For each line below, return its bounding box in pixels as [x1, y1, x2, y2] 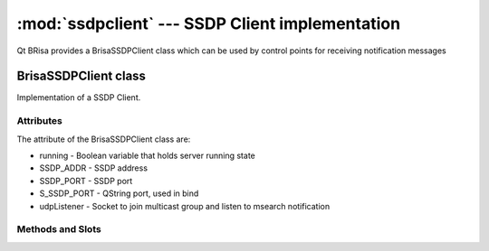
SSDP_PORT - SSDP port [39, 175, 133, 186]
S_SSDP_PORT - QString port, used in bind [39, 188, 199, 199]
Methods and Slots [16, 223, 101, 236]
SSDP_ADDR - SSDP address [39, 163, 149, 173]
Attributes [16, 115, 62, 127]
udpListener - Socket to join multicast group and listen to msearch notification [39, 200, 331, 211]
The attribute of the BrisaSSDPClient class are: [16, 134, 191, 144]
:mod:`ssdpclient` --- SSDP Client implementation [16, 14, 401, 33]
